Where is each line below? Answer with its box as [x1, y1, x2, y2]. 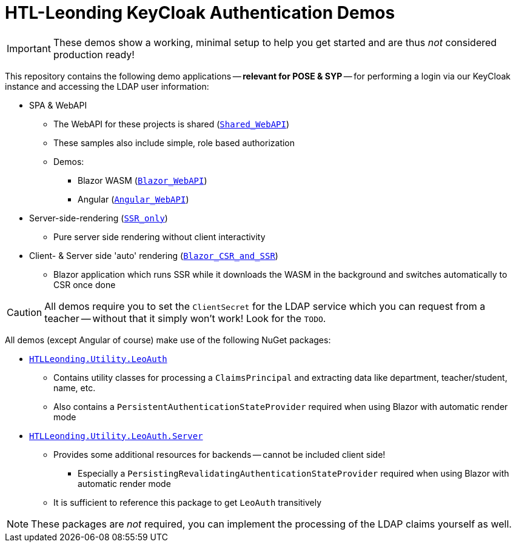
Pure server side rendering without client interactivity [53, 231, 266, 242]
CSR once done [53, 279, 116, 290]
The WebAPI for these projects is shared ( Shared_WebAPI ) [53, 118, 290, 129]
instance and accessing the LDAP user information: [5, 81, 209, 92]
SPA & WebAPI [29, 99, 87, 110]
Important [7, 42, 51, 55]
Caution [7, 306, 42, 318]
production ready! [53, 48, 135, 61]
